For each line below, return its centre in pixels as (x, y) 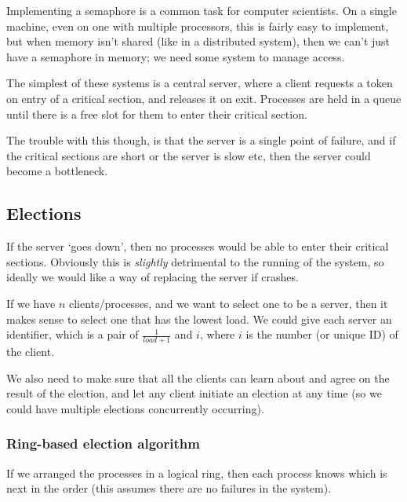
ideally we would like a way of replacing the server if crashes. (153, 277)
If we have (31, 303)
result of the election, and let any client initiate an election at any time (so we (194, 393)
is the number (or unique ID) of (322, 334)
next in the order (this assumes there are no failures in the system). (169, 488)
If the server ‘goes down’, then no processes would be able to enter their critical (198, 246)
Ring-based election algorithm (103, 443)
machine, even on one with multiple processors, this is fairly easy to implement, (198, 26)
